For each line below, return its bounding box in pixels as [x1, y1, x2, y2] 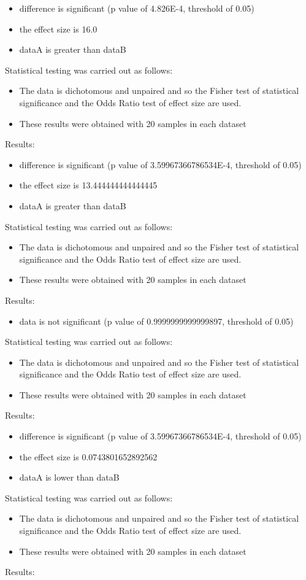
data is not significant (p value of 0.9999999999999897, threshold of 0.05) [19, 314, 294, 327]
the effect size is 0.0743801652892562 [19, 450, 158, 463]
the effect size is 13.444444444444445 [19, 179, 158, 191]
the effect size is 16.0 [19, 22, 98, 35]
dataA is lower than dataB [19, 471, 120, 484]
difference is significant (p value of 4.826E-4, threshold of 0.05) [19, 2, 254, 14]
